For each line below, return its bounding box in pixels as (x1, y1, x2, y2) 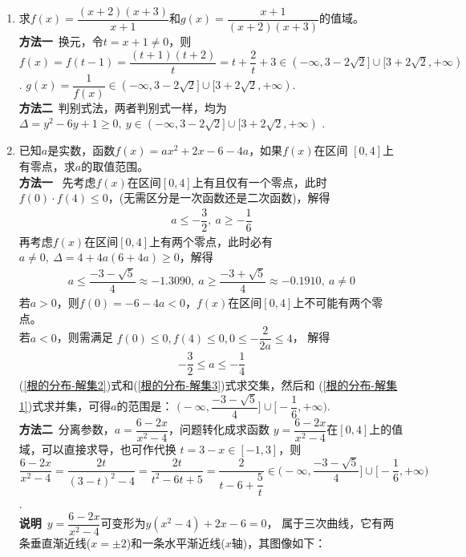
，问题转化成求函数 (168, 421, 269, 438)
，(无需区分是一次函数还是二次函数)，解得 (107, 189, 330, 206)
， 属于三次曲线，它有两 (266, 515, 395, 531)
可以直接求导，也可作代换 (41, 440, 176, 457)
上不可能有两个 (293, 293, 372, 310)
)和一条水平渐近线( (126, 534, 225, 551)
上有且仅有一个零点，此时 (192, 173, 327, 190)
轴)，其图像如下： (231, 534, 326, 551)
